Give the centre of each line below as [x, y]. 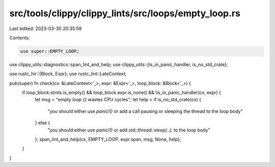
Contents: [20, 38]
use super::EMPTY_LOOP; [50, 51]
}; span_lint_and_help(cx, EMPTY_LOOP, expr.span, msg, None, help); [108, 140]
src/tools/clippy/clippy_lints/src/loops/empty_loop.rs [125, 13]
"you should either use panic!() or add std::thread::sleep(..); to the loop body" [129, 130]
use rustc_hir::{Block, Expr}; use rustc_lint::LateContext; [68, 74]
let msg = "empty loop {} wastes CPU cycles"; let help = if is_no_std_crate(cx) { [118, 100]
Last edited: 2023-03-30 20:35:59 [46, 29]
